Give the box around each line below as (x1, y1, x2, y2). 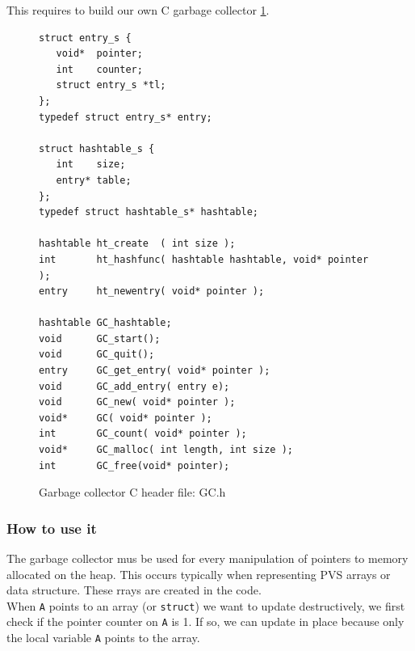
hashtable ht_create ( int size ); (39, 238, 236, 250)
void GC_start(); (39, 332, 161, 345)
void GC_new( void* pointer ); (39, 396, 236, 408)
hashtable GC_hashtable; (39, 317, 172, 329)
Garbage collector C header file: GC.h (39, 484, 226, 501)
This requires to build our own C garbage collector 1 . (6, 2, 270, 18)
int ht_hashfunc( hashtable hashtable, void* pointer (39, 253, 369, 265)
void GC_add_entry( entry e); (39, 380, 230, 392)
